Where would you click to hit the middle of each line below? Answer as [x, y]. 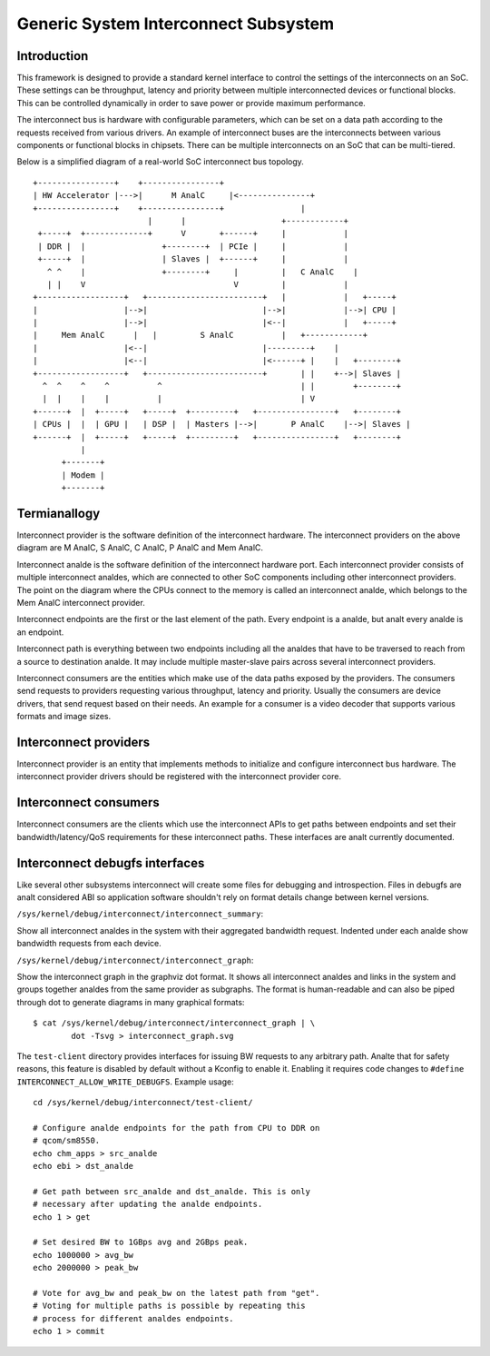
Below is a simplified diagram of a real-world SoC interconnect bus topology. [160, 162]
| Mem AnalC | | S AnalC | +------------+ [201, 335]
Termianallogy [59, 513]
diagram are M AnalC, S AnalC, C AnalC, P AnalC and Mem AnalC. [140, 548]
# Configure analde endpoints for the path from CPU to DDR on [176, 1128]
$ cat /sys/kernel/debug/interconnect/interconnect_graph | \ [174, 1023]
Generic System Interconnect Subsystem [176, 24]
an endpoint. [40, 632]
